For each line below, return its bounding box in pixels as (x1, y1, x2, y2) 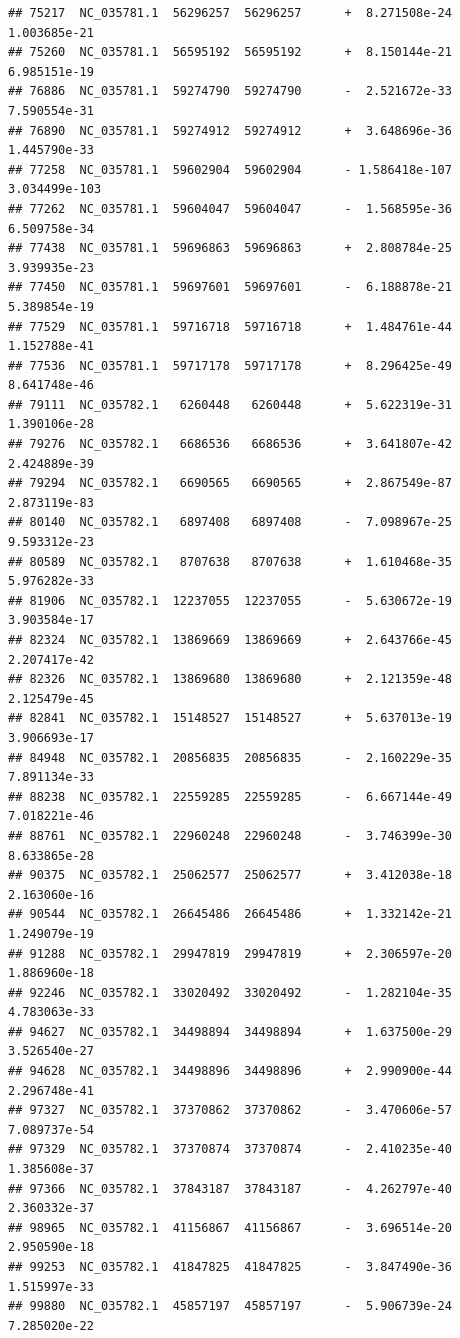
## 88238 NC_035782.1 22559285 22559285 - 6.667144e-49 (8, 789, 452, 804)
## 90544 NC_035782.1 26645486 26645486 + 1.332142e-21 (8, 907, 452, 922)
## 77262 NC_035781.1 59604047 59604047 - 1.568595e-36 (8, 201, 452, 216)
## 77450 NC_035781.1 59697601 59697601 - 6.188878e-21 (8, 280, 452, 295)
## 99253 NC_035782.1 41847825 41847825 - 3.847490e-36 (8, 1260, 452, 1274)
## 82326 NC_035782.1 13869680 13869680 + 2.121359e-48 (8, 672, 452, 687)
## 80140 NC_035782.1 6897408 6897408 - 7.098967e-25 (8, 515, 452, 530)
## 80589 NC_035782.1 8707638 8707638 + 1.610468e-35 (8, 554, 452, 569)
